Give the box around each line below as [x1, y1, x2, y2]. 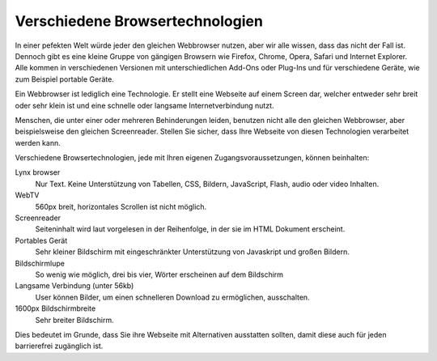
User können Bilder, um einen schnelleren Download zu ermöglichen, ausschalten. [35, 292, 311, 302]
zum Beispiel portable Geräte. [15, 74, 115, 84]
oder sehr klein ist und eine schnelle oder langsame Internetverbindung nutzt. [15, 100, 274, 110]
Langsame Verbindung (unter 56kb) [15, 281, 134, 291]
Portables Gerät [15, 236, 68, 245]
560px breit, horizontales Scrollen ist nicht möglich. [35, 202, 207, 211]
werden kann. [15, 138, 61, 147]
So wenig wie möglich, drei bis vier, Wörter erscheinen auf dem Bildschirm [35, 270, 283, 279]
